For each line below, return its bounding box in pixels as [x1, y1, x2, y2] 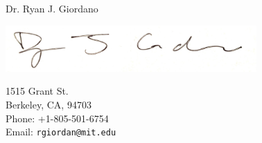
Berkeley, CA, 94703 [6, 97, 91, 111]
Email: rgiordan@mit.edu [6, 124, 116, 139]
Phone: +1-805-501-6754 [6, 111, 109, 125]
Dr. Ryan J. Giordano [6, 1, 98, 15]
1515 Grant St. [6, 84, 69, 98]
